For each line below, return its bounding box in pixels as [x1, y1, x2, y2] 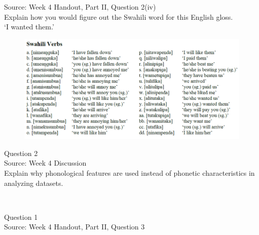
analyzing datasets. [4, 177, 63, 188]
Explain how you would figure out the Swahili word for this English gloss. [4, 11, 233, 22]
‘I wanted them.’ [4, 21, 54, 32]
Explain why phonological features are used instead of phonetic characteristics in [4, 167, 255, 178]
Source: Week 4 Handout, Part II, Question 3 [4, 221, 145, 232]
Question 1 [4, 211, 38, 222]
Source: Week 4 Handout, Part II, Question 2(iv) [4, 2, 156, 12]
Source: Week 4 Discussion [4, 158, 87, 168]
